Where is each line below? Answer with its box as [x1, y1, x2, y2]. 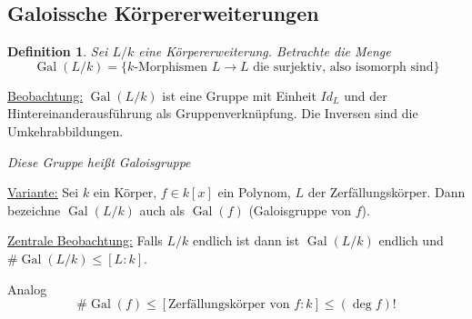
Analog [7, 279, 47, 298]
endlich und [378, 231, 444, 250]
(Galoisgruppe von [248, 200, 352, 219]
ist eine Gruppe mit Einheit [162, 85, 316, 105]
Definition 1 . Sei [7, 42, 108, 61]
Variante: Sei [7, 183, 79, 202]
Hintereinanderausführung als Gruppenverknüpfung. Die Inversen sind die [7, 104, 418, 123]
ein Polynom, [217, 183, 291, 202]
